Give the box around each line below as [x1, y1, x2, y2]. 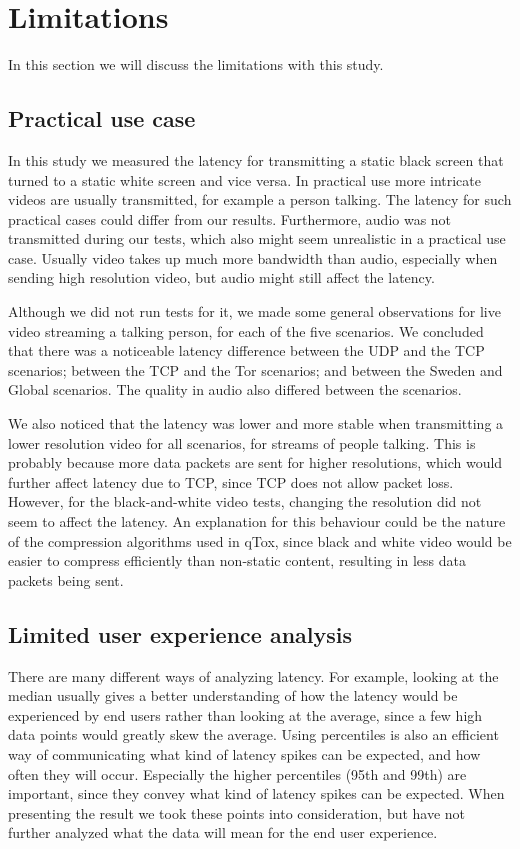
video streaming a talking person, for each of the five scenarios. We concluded [8, 320, 484, 341]
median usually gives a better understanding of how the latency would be [8, 685, 458, 706]
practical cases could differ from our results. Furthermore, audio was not [8, 208, 452, 229]
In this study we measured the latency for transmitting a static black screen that [8, 149, 504, 170]
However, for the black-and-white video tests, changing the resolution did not [8, 491, 482, 512]
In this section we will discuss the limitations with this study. [8, 54, 384, 75]
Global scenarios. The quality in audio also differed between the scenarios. [8, 379, 462, 400]
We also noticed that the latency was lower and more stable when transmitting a [8, 413, 504, 434]
